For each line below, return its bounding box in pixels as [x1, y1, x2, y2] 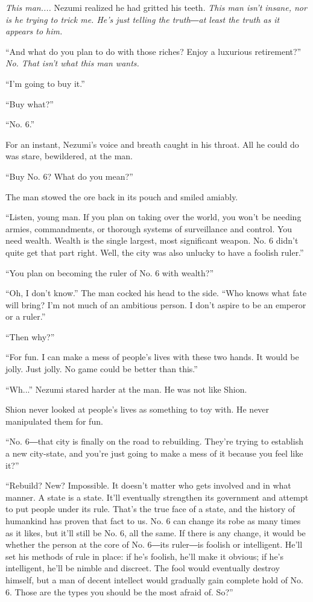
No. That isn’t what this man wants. [5, 57, 139, 69]
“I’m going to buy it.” [5, 77, 85, 89]
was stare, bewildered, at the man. [5, 150, 133, 162]
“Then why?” [5, 330, 55, 343]
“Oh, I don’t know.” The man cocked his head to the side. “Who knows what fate [5, 287, 307, 299]
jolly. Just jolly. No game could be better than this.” [5, 363, 198, 375]
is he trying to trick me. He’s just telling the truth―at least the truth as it [5, 13, 280, 25]
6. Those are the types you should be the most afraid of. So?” [5, 585, 233, 598]
